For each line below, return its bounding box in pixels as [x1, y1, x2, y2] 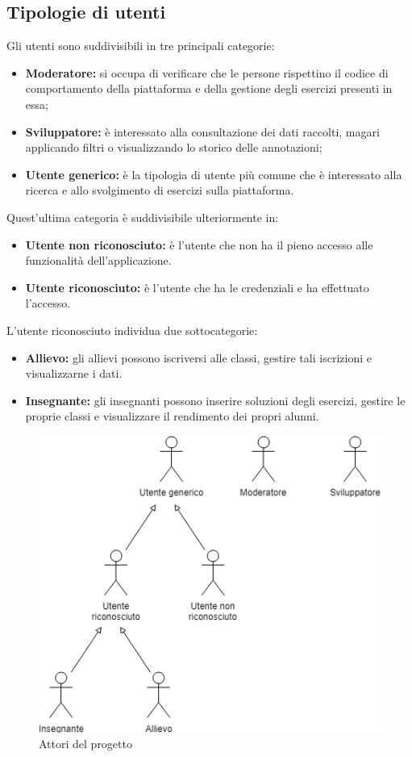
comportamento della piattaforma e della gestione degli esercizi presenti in [25, 80, 393, 97]
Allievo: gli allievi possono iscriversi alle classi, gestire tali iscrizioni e [25, 349, 372, 366]
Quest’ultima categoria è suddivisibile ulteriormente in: [6, 208, 279, 225]
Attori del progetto [39, 735, 132, 752]
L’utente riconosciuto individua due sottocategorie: [6, 321, 258, 338]
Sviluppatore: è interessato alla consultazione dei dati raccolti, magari [25, 123, 380, 140]
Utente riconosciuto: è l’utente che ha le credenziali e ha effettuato [25, 278, 369, 295]
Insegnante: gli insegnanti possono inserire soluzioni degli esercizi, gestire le [25, 391, 406, 408]
